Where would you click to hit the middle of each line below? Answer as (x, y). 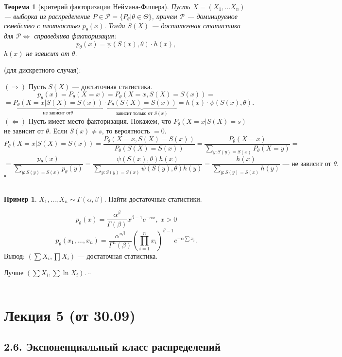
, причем (164, 16)
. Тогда (115, 26)
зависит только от (134, 113)
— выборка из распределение (47, 16)
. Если (58, 130)
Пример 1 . (20, 198)
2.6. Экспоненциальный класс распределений (112, 346)
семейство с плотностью (42, 26)
